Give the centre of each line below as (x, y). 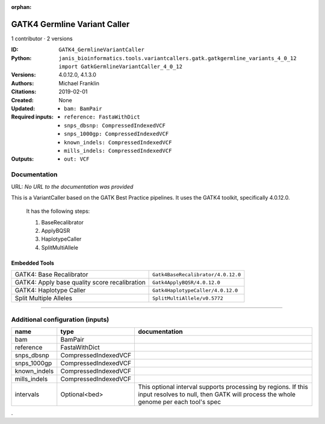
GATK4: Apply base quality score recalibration (80, 283)
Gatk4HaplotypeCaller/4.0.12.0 (195, 290)
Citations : (24, 92)
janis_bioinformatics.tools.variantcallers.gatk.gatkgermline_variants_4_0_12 (178, 58)
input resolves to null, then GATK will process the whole (217, 394)
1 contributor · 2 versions (42, 38)
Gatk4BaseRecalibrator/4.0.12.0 (197, 275)
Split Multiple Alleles (43, 298)
